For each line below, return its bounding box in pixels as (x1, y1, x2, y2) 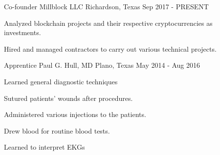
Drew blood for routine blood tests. (4, 125, 110, 136)
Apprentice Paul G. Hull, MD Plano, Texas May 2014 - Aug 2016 (4, 60, 200, 70)
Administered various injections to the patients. (4, 109, 146, 119)
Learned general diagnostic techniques (4, 76, 118, 86)
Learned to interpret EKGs (4, 142, 85, 152)
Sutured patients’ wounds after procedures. (4, 93, 133, 103)
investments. (4, 27, 41, 38)
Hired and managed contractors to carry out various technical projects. (4, 43, 217, 54)
